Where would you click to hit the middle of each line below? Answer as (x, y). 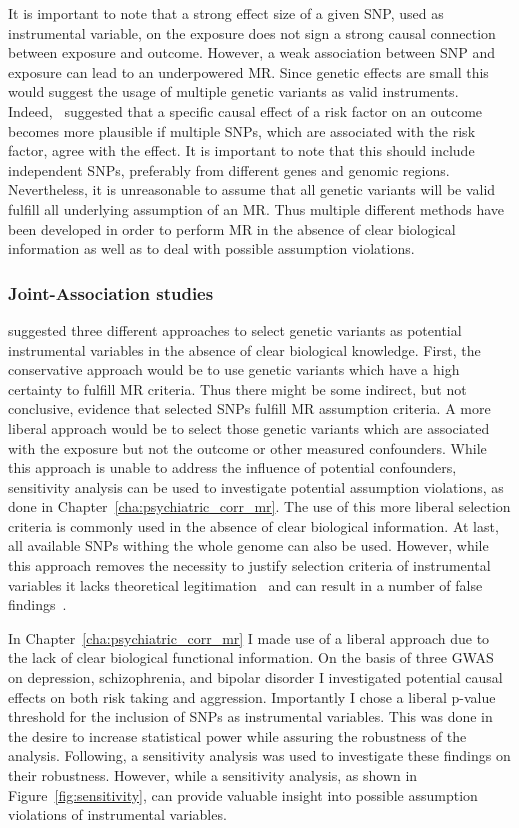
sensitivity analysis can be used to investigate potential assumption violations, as (256, 486)
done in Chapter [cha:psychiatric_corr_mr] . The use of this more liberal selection (259, 506)
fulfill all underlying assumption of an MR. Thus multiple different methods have (256, 208)
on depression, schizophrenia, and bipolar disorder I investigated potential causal (255, 677)
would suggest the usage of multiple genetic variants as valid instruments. (233, 91)
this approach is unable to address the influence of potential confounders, (232, 467)
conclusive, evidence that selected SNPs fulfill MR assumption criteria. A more (249, 408)
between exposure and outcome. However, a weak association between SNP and (251, 52)
